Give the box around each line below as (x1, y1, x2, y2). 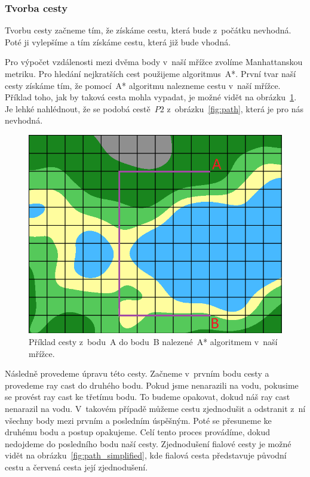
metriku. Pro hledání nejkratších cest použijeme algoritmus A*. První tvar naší (5, 67, 296, 79)
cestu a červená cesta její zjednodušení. (5, 460, 148, 473)
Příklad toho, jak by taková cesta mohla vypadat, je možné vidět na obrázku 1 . (5, 91, 297, 103)
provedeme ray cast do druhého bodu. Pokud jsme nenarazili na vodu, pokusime (5, 378, 299, 391)
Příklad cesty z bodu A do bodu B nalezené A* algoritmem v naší (29, 335, 278, 347)
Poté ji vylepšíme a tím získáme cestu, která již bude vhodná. (5, 35, 231, 48)
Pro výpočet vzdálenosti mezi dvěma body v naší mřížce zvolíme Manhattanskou (5, 56, 303, 68)
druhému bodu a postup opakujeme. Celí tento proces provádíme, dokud (5, 426, 271, 438)
